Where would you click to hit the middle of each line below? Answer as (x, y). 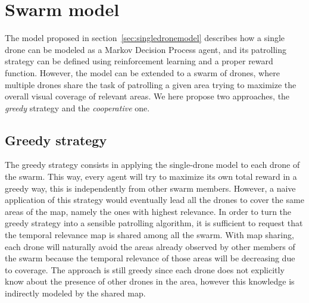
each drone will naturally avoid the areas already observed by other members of (150, 246)
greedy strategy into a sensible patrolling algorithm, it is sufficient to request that (154, 223)
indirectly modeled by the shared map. (75, 293)
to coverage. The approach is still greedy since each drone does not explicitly (145, 269)
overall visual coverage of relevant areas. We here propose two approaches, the (147, 96)
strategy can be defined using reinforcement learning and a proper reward (139, 61)
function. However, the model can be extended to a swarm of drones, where (142, 72)
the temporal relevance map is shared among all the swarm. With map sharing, (149, 235)
